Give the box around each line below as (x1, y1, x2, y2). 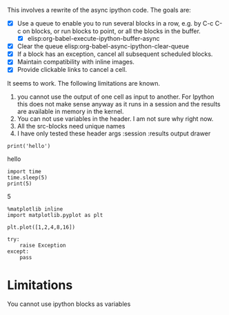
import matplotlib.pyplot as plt (7, 212, 103, 219)
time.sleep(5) (7, 174, 48, 182)
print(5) (7, 180, 32, 187)
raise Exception (19, 242, 67, 249)
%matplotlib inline (7, 206, 63, 213)
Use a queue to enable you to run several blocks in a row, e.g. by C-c (17, 19, 214, 27)
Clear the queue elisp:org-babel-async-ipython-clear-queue (17, 42, 190, 50)
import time (7, 169, 41, 175)
